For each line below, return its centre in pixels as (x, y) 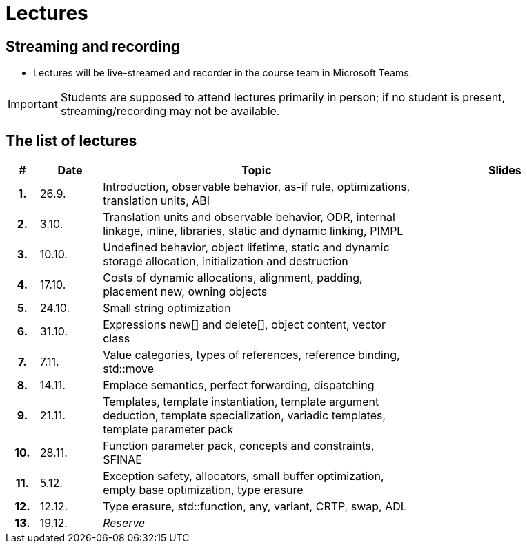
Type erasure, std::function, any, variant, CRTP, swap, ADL (255, 507)
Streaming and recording (93, 46)
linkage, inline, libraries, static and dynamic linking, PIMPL (253, 231)
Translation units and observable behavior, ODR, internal (249, 217)
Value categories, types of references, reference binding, (251, 355)
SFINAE (122, 460)
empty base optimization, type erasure (203, 490)
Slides (505, 170)
